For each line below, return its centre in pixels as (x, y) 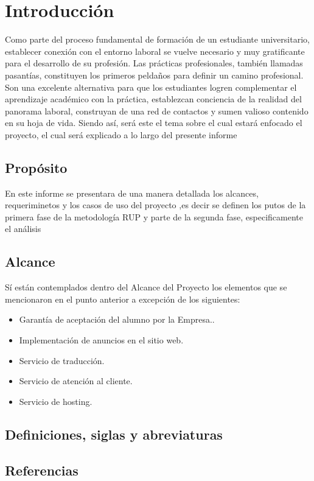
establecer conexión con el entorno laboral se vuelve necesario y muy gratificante (155, 51)
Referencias (42, 470)
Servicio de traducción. (62, 360)
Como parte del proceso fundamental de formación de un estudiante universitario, (157, 39)
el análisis (23, 229)
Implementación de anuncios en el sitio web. (101, 340)
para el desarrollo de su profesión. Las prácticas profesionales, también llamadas (154, 63)
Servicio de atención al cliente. (76, 381)
